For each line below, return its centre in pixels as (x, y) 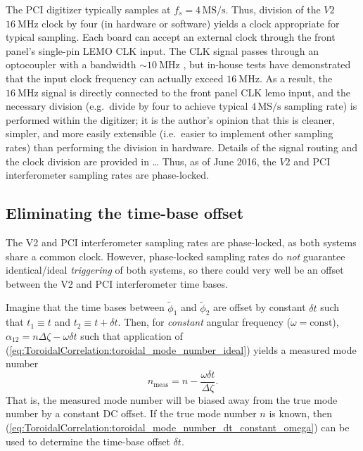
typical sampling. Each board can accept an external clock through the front (171, 37)
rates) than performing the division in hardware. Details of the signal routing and (182, 147)
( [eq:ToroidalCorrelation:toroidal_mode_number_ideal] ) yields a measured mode (181, 349)
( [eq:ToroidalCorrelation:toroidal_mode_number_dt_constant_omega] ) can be (178, 427)
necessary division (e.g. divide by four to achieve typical (127, 106)
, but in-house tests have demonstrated (267, 64)
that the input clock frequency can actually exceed (115, 78)
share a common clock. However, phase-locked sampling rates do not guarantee (176, 256)
